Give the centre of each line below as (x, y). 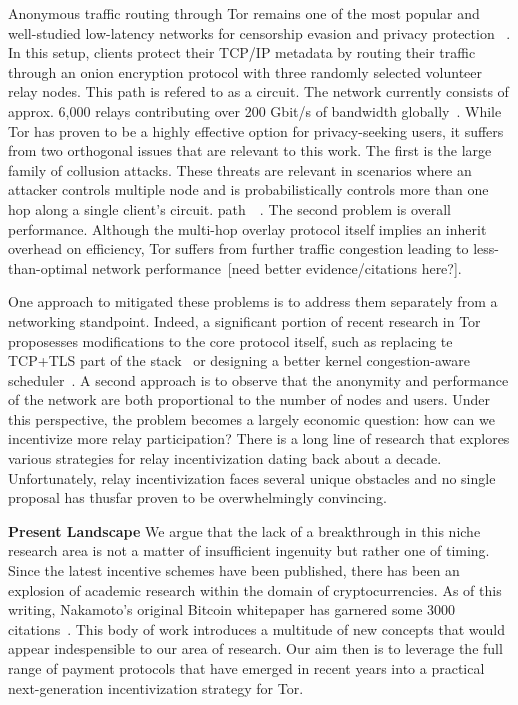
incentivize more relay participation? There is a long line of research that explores (259, 438)
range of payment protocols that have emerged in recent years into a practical (246, 668)
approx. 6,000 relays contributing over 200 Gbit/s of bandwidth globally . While (255, 110)
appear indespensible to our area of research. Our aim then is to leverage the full (255, 648)
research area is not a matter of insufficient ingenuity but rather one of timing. (249, 550)
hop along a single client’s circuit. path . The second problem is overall (229, 208)
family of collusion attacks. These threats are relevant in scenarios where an (240, 169)
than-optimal (48, 267)
